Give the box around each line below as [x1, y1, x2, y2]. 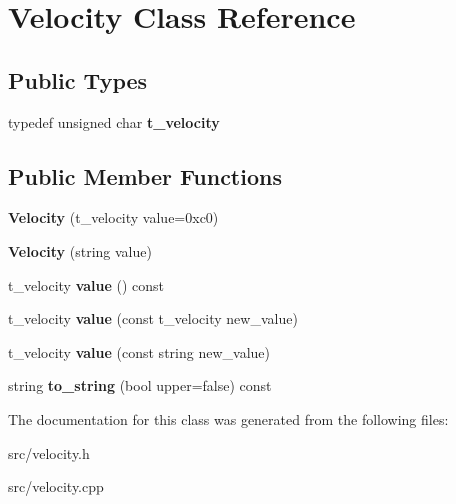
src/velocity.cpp [8, 476, 104, 497]
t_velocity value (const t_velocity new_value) [8, 308, 298, 329]
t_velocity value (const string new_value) [8, 341, 270, 362]
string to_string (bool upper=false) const [8, 375, 272, 396]
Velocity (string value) [8, 240, 152, 261]
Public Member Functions [8, 160, 282, 191]
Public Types [8, 64, 148, 95]
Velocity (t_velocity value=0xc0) [8, 207, 219, 228]
